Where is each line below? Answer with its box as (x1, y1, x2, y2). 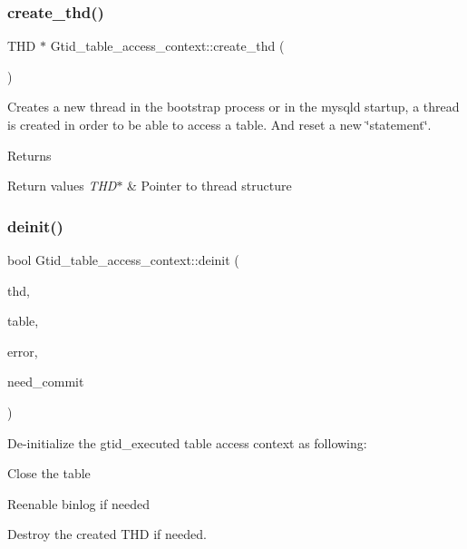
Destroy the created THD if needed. (7, 524, 207, 544)
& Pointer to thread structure (127, 176, 292, 195)
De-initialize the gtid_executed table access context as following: (7, 433, 367, 452)
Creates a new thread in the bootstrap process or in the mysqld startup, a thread (7, 97, 460, 116)
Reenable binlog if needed (7, 494, 150, 513)
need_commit (7, 372, 84, 391)
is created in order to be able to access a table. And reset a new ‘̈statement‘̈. (7, 115, 432, 133)
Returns (7, 145, 52, 164)
